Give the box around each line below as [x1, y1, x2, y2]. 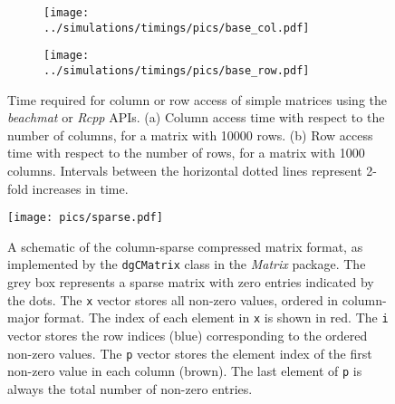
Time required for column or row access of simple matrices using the [7, 90, 388, 109]
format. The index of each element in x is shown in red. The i [43, 308, 389, 327]
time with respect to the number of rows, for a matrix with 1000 [7, 143, 365, 162]
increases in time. [32, 178, 129, 197]
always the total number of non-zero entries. [7, 379, 253, 398]
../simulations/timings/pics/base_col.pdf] [43, 21, 310, 34]
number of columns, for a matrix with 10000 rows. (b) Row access [7, 125, 373, 144]
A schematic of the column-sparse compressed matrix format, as [7, 236, 363, 255]
